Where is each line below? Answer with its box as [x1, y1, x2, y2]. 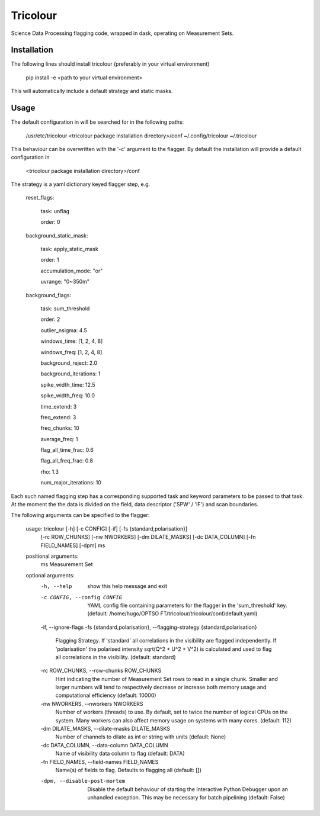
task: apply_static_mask [40, 246, 99, 253]
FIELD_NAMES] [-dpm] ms [40, 542, 105, 549]
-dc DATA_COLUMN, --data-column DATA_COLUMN [40, 741, 168, 748]
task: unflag [40, 207, 70, 214]
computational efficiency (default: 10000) [55, 692, 156, 699]
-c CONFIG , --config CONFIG [40, 594, 123, 600]
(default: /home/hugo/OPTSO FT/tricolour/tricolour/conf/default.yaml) [87, 610, 258, 617]
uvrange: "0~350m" [40, 278, 90, 285]
